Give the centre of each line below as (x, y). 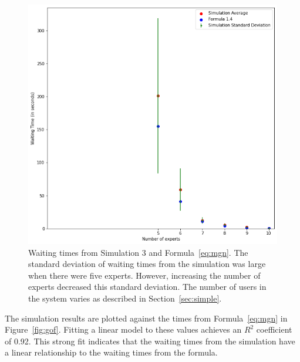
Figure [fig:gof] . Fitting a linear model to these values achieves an (123, 329)
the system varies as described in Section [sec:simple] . (125, 298)
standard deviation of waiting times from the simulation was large (147, 264)
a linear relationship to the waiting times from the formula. (111, 352)
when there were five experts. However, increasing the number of (144, 275)
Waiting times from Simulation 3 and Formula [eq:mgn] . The (138, 252)
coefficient (274, 329)
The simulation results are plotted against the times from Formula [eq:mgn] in (146, 318)
